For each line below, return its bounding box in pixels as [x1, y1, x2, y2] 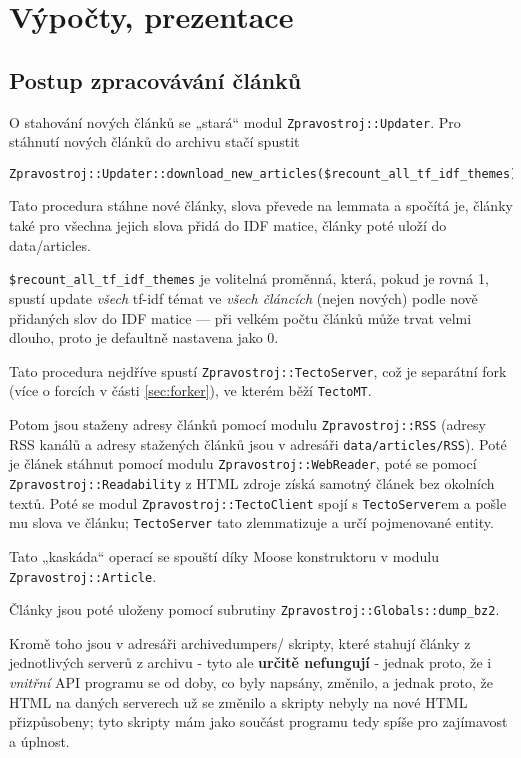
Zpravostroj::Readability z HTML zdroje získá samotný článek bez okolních [9, 472, 495, 493]
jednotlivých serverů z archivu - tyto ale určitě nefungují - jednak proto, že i [9, 652, 492, 673]
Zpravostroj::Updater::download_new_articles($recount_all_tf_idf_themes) [9, 166, 518, 181]
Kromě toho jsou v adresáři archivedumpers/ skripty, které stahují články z [9, 632, 471, 653]
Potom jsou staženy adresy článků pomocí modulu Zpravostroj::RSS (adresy [9, 414, 486, 435]
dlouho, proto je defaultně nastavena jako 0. [9, 327, 279, 348]
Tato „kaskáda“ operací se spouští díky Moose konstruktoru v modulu [9, 545, 439, 566]
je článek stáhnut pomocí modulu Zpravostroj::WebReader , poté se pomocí [9, 453, 477, 474]
